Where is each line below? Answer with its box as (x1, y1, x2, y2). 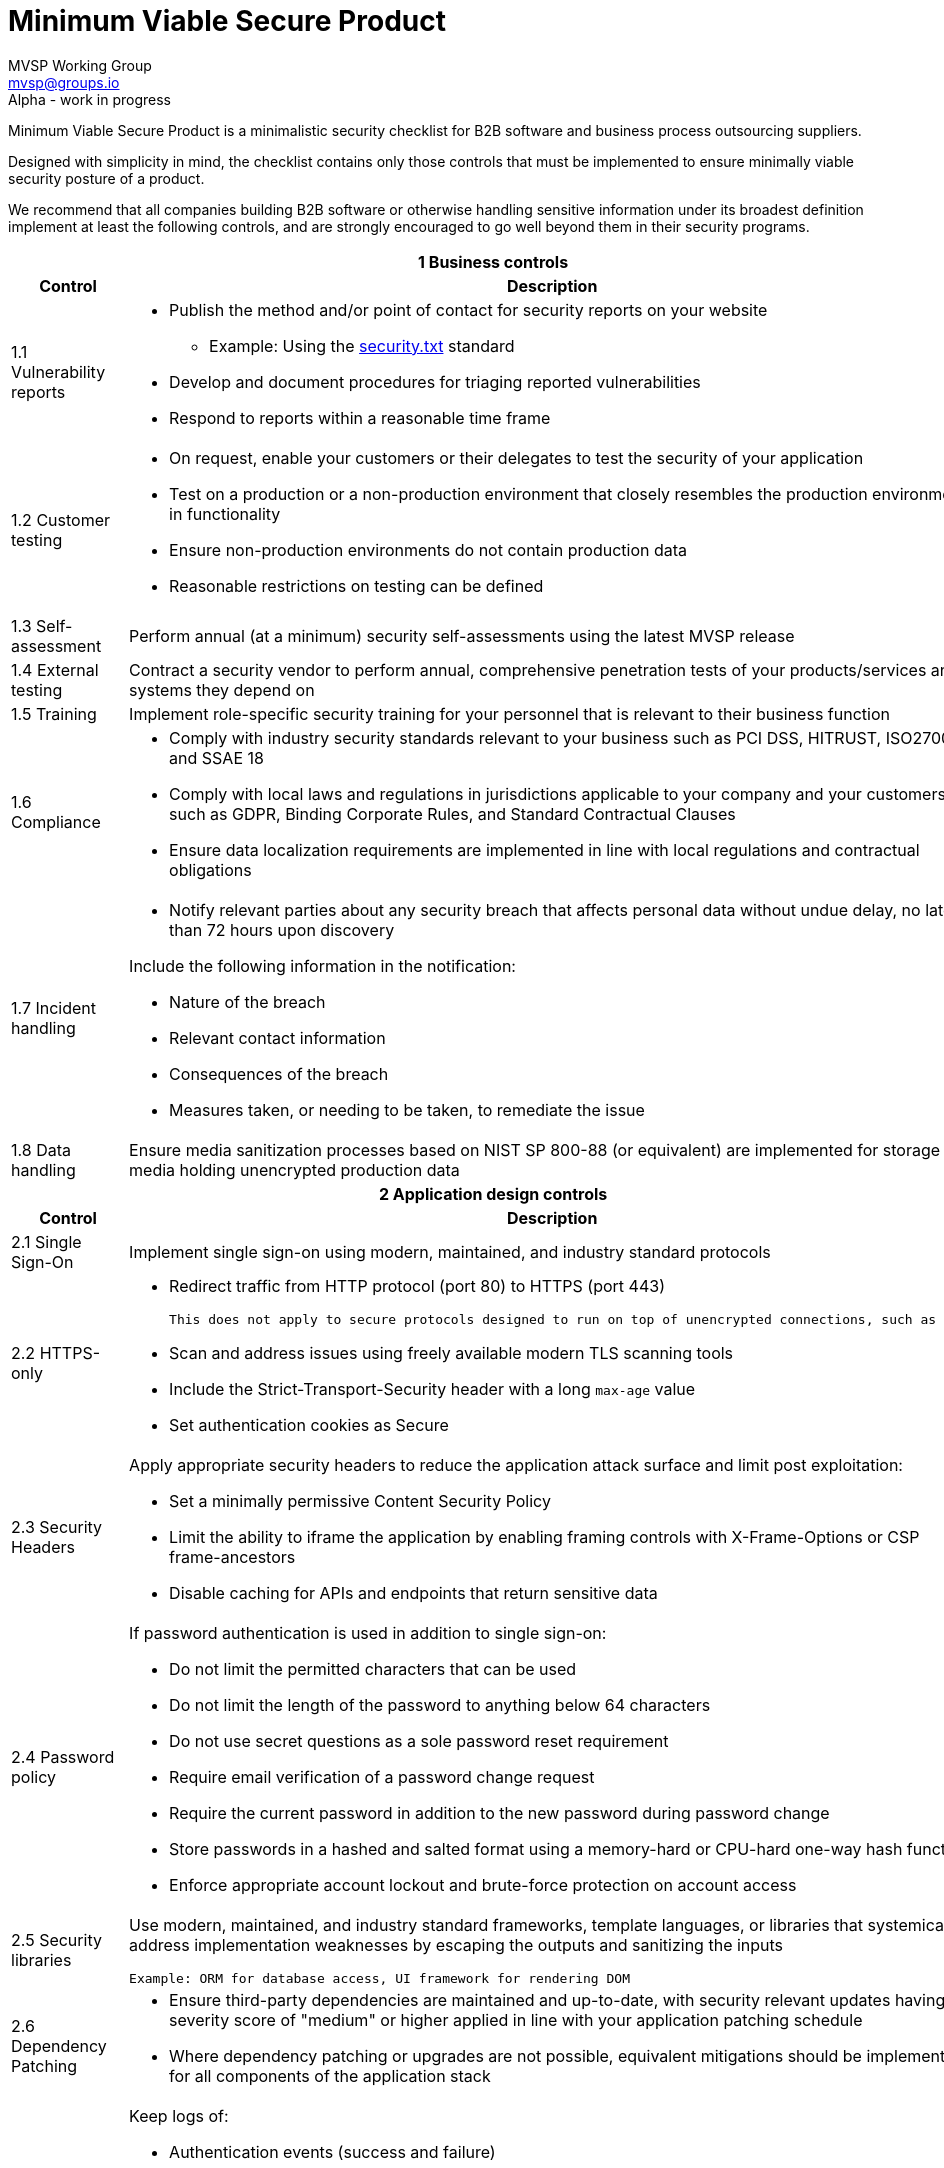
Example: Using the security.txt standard (209, 335, 515, 356)
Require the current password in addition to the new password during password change (169, 1802, 830, 1823)
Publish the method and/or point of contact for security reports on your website (169, 299, 768, 320)
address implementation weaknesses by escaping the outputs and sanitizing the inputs (129, 1934, 784, 1955)
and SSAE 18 (169, 747, 264, 768)
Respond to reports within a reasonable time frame (169, 407, 551, 428)
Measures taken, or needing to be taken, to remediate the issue (169, 1099, 645, 1120)
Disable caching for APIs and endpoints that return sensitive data (169, 1582, 658, 1603)
